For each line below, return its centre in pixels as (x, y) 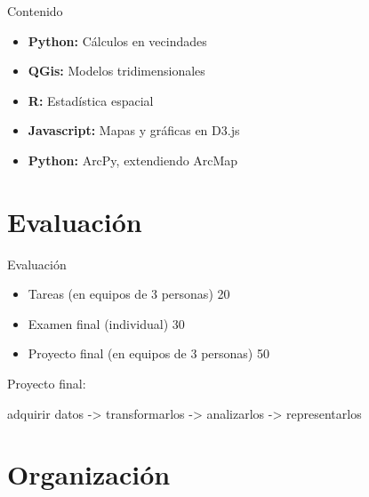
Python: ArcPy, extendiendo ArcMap (133, 160)
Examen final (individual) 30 (106, 323)
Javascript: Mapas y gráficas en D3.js (134, 130)
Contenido (35, 11)
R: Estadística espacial (91, 100)
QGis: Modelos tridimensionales (116, 71)
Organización (89, 474)
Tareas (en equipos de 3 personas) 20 (129, 294)
